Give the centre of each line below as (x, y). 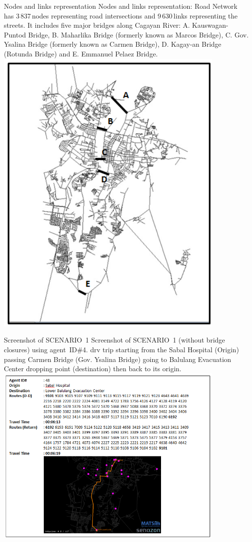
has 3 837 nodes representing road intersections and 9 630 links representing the (121, 15)
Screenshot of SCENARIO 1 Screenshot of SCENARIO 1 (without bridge (115, 340)
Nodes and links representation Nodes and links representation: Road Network (121, 6)
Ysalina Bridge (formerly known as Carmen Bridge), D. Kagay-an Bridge (113, 44)
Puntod (15, 34)
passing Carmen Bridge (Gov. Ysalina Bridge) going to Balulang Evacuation (118, 359)
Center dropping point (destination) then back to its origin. (93, 369)
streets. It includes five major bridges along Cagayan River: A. (97, 25)
